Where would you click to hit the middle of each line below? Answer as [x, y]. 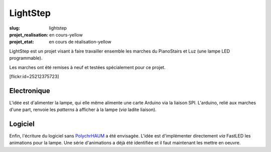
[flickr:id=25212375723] [34, 76]
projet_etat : [22, 42]
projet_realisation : [29, 34]
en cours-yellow [66, 34]
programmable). [26, 58]
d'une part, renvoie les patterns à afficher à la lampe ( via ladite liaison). [83, 109]
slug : [15, 28]
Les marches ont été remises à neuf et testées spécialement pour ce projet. [87, 67]
